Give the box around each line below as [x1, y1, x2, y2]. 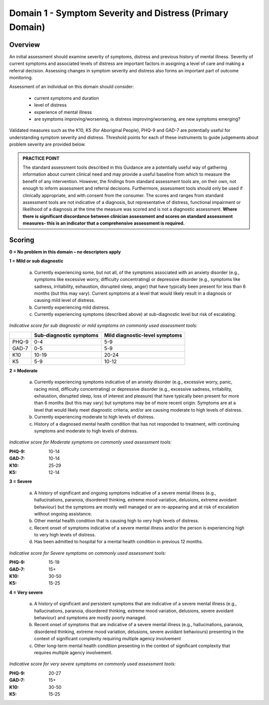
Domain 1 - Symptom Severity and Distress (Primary [9, 7, 229, 18]
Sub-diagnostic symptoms [34, 332, 99, 339]
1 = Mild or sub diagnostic [9, 258, 64, 264]
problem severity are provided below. [9, 141, 86, 147]
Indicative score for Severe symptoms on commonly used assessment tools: [9, 550, 166, 556]
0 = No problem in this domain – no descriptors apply [9, 248, 121, 254]
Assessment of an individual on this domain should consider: [9, 84, 134, 90]
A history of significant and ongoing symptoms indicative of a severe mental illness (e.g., [34, 489, 217, 496]
